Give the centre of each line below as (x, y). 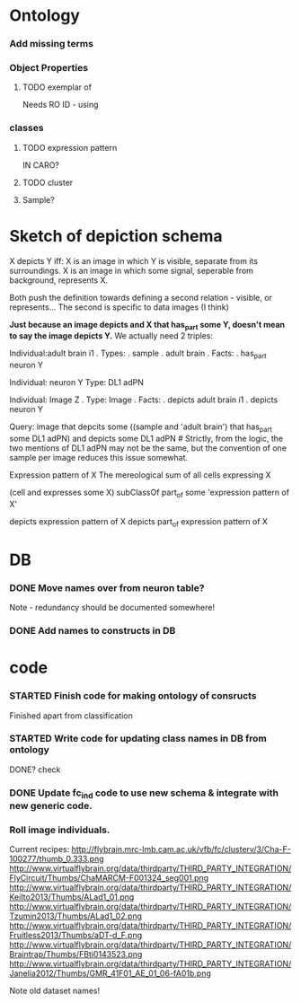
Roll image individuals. (60, 830)
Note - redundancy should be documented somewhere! (112, 608)
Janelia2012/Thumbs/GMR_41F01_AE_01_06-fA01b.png (110, 973)
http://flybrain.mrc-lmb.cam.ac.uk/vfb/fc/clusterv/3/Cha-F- (181, 849)
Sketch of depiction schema (116, 236)
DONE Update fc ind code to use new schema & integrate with (144, 793)
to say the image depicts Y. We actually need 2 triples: (111, 336)
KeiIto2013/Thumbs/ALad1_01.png (72, 897)
